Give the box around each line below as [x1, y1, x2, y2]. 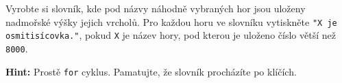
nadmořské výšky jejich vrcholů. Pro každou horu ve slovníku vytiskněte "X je [5, 14, 337, 29]
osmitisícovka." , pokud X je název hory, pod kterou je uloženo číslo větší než [5, 28, 336, 42]
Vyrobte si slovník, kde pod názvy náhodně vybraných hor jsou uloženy [5, 1, 306, 15]
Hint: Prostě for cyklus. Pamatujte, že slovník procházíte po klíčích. [5, 64, 297, 78]
